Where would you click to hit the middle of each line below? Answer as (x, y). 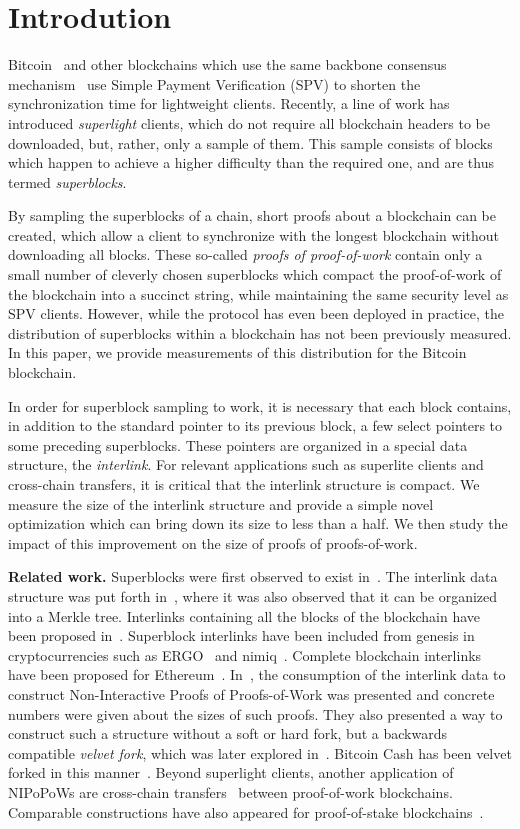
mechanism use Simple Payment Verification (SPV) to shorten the (214, 83)
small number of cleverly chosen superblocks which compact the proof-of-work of (255, 274)
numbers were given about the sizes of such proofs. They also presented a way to (255, 713)
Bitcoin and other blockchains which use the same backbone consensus (227, 64)
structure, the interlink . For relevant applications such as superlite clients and (246, 464)
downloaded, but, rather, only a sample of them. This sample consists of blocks (250, 142)
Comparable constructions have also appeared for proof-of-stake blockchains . (246, 811)
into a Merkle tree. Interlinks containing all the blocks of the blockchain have (244, 615)
